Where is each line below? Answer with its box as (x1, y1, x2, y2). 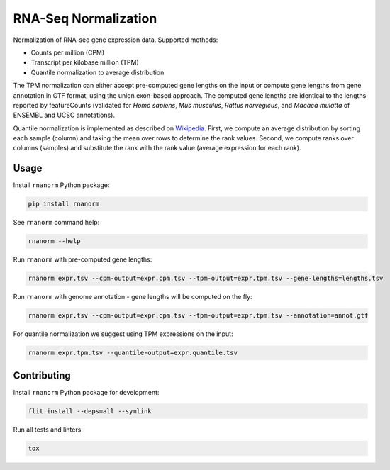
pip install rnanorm (28, 200, 99, 208)
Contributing (13, 369, 71, 381)
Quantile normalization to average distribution (30, 68, 165, 77)
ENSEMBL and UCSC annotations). (13, 111, 115, 120)
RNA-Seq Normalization (13, 11, 157, 26)
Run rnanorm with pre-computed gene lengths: (13, 255, 152, 264)
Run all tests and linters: (13, 425, 83, 434)
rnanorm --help (28, 237, 81, 245)
